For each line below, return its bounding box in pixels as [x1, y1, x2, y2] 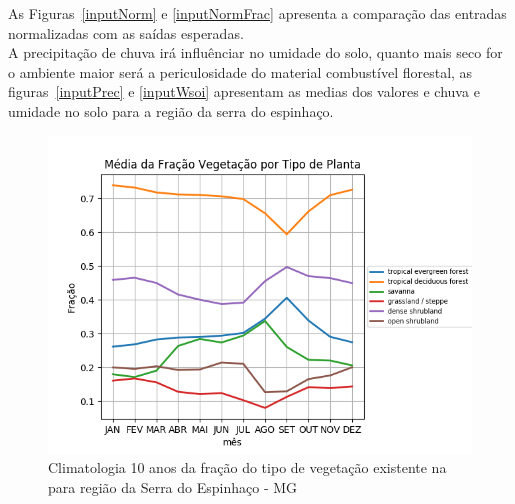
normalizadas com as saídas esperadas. [8, 22, 244, 43]
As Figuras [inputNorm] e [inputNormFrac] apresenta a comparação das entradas [8, 3, 507, 23]
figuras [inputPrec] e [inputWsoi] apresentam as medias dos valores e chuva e [8, 81, 480, 102]
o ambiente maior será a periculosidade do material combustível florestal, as [8, 61, 473, 82]
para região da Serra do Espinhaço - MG [48, 476, 298, 497]
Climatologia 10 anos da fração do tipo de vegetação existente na [48, 457, 447, 478]
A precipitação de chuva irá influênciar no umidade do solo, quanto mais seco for [8, 42, 503, 63]
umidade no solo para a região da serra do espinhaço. [8, 100, 334, 121]
